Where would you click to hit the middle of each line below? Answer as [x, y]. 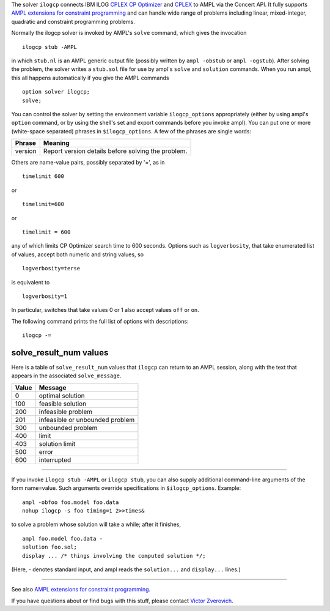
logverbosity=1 [45, 296]
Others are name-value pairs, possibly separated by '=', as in [88, 163]
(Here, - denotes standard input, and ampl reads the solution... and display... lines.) [126, 569]
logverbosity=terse [51, 268]
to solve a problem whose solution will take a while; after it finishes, [96, 524]
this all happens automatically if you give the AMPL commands [90, 78]
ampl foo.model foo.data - [63, 539]
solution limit [57, 443]
